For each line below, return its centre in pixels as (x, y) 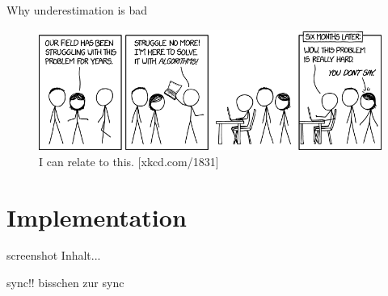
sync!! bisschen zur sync (65, 283)
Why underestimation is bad (77, 10)
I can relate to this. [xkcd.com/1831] (129, 161)
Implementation (97, 217)
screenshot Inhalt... (54, 255)
